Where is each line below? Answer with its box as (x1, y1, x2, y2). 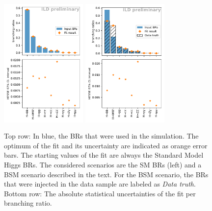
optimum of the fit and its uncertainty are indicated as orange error (4, 140, 208, 150)
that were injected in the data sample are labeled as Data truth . (4, 179, 196, 189)
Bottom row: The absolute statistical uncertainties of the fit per (4, 188, 196, 198)
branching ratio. (4, 198, 52, 208)
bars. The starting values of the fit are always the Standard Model (4, 150, 204, 160)
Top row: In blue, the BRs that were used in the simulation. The (4, 131, 199, 141)
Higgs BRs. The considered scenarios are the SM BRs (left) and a (4, 160, 202, 170)
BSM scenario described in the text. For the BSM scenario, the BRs (4, 169, 209, 179)
